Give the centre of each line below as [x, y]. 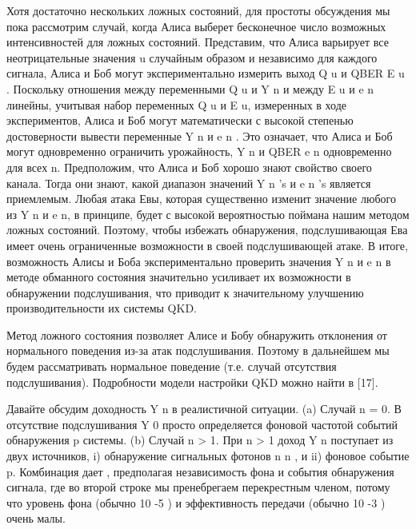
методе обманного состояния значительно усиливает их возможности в [179, 277]
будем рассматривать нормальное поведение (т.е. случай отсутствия [172, 366]
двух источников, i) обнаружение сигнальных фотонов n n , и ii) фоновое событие [208, 456]
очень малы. [36, 518]
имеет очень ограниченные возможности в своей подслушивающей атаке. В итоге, [207, 245]
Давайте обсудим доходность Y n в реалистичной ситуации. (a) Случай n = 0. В [204, 409]
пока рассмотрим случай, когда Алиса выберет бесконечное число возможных [196, 26]
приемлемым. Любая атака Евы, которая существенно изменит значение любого [201, 199]
